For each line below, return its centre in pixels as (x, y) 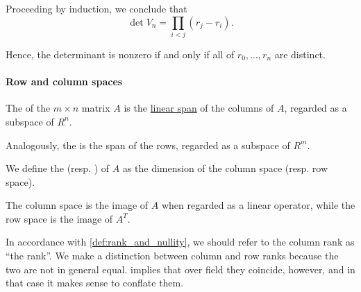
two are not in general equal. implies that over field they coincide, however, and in (180, 269)
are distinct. (300, 54)
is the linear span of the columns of (199, 108)
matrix (96, 108)
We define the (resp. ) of (58, 168)
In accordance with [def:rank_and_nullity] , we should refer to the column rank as (180, 242)
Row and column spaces (64, 81)
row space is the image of (59, 218)
